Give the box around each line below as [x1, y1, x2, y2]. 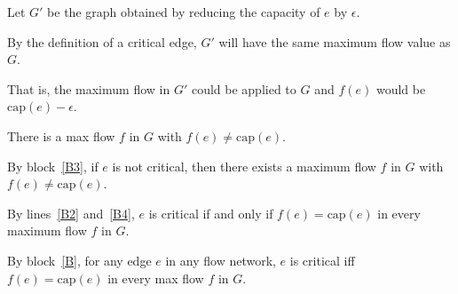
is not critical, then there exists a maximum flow [112, 156, 376, 175]
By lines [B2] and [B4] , [7, 203, 135, 222]
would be [375, 79, 426, 98]
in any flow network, [165, 250, 276, 269]
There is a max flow [7, 126, 115, 145]
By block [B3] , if [7, 156, 99, 175]
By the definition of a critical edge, [7, 32, 197, 51]
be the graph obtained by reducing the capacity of [47, 3, 320, 20]
